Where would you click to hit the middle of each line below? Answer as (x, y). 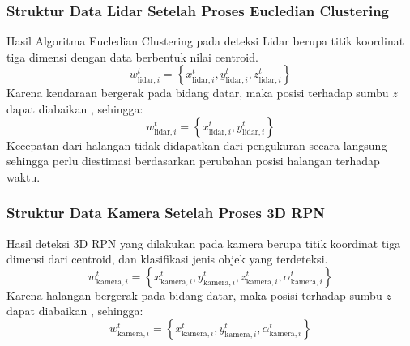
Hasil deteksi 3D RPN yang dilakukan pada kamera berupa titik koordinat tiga (204, 243)
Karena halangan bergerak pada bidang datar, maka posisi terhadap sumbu (194, 295)
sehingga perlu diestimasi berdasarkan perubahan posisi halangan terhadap (193, 161)
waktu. (23, 176)
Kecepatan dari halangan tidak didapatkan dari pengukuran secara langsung (197, 145)
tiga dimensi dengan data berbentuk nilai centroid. (132, 56)
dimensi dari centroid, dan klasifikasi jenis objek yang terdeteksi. (167, 259)
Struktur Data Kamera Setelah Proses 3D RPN (166, 213)
